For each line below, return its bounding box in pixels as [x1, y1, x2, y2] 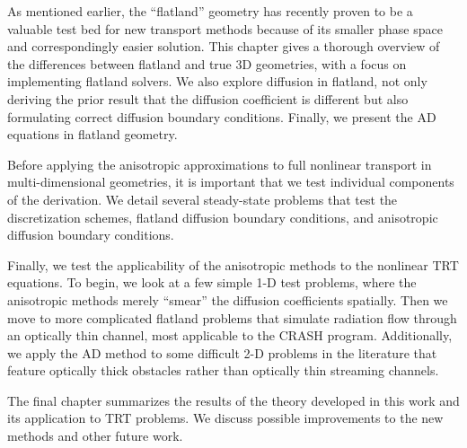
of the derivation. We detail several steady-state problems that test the [7, 189, 398, 208]
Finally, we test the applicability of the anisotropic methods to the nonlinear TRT [7, 255, 459, 274]
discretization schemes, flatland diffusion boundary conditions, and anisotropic [7, 207, 438, 226]
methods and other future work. [7, 426, 183, 445]
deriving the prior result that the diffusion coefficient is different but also [7, 89, 409, 108]
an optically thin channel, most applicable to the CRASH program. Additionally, [7, 326, 453, 345]
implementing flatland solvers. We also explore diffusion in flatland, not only [7, 72, 427, 91]
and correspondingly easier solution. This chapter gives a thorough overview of [7, 37, 440, 56]
